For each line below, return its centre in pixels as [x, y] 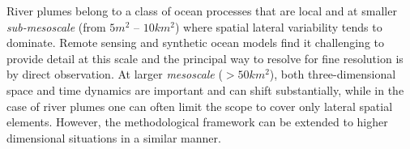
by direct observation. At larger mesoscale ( [115, 74]
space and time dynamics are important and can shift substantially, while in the [205, 89]
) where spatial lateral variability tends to [278, 26]
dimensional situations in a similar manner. [114, 137]
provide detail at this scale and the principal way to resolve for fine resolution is [205, 58]
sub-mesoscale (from [56, 26]
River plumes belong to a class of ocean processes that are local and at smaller [202, 11]
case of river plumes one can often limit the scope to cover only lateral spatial [200, 106]
